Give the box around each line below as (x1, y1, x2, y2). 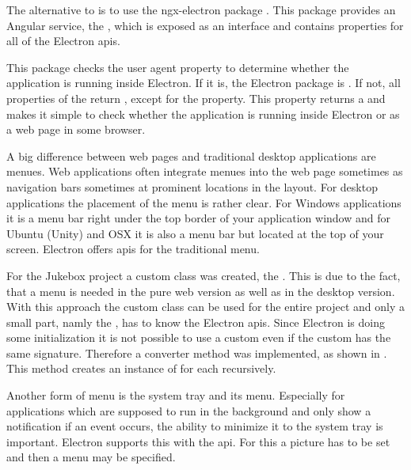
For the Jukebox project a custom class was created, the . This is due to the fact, (6, 267, 401, 283)
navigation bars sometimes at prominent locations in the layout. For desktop (6, 178, 378, 195)
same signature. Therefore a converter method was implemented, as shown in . (6, 344, 387, 361)
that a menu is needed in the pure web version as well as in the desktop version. (6, 282, 395, 299)
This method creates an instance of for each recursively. (6, 360, 276, 377)
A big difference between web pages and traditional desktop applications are (6, 147, 376, 164)
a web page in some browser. (6, 121, 146, 138)
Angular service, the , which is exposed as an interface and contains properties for (6, 17, 404, 33)
